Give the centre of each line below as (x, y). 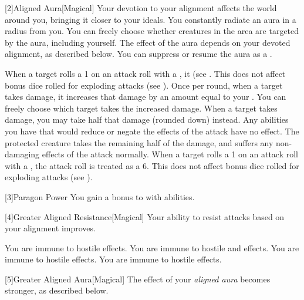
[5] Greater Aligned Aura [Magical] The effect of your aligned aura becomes (138, 279)
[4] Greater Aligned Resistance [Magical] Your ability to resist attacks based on (145, 216)
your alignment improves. (50, 228)
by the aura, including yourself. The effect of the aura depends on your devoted (148, 42)
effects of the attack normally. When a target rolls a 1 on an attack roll (170, 154)
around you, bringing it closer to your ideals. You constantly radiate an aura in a (151, 19)
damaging (22, 154)
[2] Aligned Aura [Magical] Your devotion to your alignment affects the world (141, 8)
